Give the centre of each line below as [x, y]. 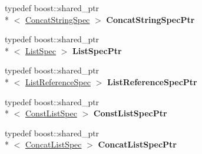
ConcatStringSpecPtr [150, 19]
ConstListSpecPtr [130, 113]
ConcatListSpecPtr [137, 144]
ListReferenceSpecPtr [152, 81]
